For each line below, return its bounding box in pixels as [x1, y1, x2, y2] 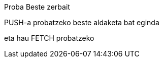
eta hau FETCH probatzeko [4, 34, 94, 42]
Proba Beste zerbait [4, 3, 70, 11]
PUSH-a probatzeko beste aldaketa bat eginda [4, 18, 159, 27]
